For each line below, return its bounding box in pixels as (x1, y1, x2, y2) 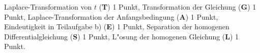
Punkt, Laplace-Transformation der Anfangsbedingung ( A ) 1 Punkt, (4, 11, 218, 22)
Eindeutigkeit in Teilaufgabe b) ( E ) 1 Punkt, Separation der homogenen (4, 21, 229, 32)
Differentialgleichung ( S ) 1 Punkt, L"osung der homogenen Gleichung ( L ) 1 (4, 31, 239, 41)
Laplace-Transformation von (4, 2, 92, 12)
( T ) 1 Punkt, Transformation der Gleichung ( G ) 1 (99, 2, 256, 12)
